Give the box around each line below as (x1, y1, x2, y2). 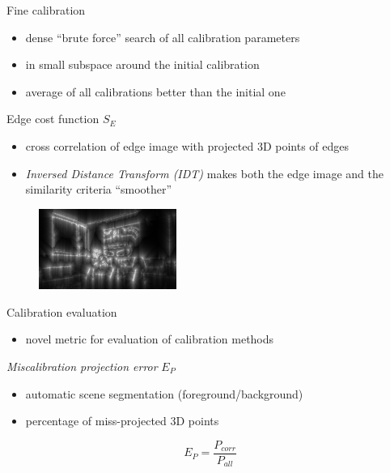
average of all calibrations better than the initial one (25, 83, 286, 100)
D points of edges (262, 137, 350, 154)
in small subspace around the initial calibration (25, 56, 260, 73)
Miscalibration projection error (6, 357, 158, 374)
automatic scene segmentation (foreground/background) (25, 385, 303, 402)
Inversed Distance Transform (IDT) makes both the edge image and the (25, 164, 384, 181)
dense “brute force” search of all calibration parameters (25, 28, 300, 45)
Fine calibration (6, 2, 86, 18)
